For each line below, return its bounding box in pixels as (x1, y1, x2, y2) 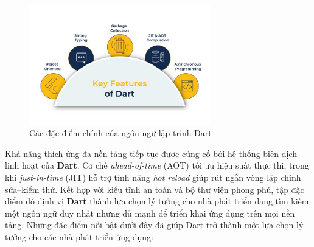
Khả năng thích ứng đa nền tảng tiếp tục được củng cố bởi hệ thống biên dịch (5, 147, 297, 159)
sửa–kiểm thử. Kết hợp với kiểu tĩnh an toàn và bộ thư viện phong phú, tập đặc (5, 183, 304, 195)
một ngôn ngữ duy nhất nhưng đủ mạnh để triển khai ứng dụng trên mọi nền (5, 206, 295, 219)
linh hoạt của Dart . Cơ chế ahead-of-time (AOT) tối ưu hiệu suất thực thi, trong (5, 159, 309, 172)
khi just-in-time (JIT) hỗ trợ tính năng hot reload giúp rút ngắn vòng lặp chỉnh (5, 170, 301, 183)
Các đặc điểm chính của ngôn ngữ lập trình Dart (29, 127, 212, 139)
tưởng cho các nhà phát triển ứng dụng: (5, 230, 153, 243)
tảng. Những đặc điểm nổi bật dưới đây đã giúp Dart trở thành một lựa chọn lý (5, 218, 304, 231)
